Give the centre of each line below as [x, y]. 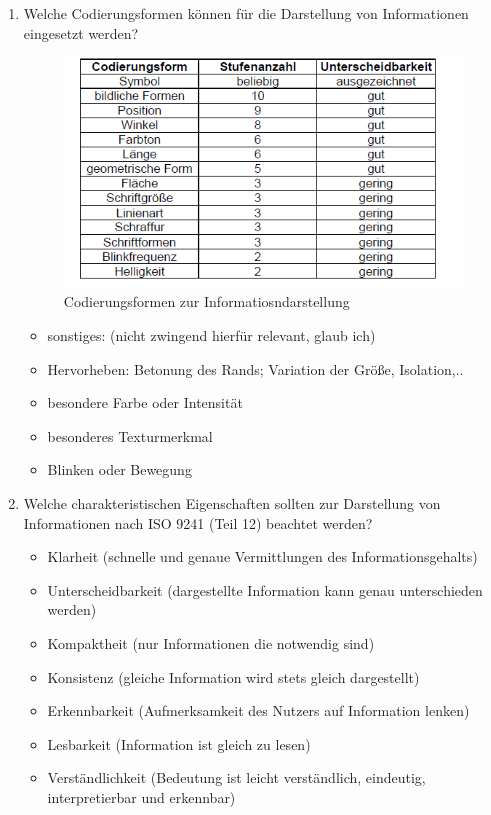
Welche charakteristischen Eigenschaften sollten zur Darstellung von [232, 503]
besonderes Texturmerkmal [130, 435]
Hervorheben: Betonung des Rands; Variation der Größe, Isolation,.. [255, 368]
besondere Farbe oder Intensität [145, 402]
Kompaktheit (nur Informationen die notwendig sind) [211, 642]
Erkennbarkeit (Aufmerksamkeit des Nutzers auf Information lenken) [258, 710]
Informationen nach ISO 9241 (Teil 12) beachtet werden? [198, 522]
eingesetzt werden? [81, 32]
